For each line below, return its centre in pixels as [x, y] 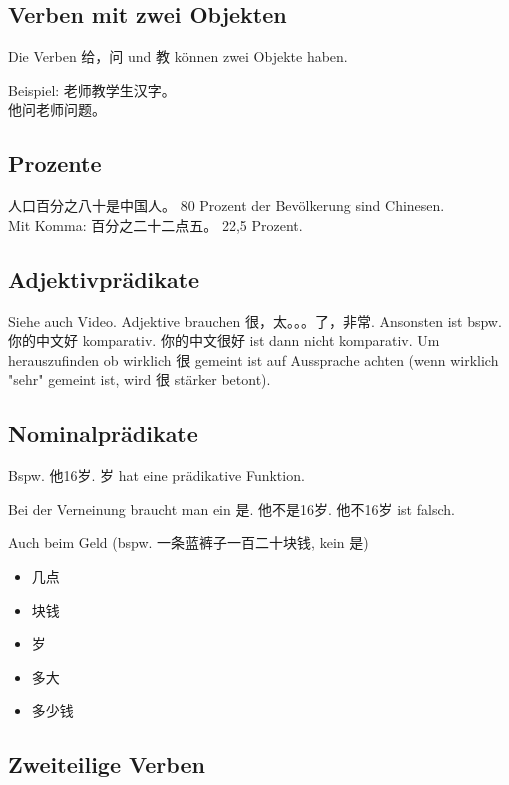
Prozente [55, 163]
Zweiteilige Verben [106, 764]
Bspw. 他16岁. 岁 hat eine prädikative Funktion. [156, 475]
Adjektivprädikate [104, 278]
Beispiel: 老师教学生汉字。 [92, 89]
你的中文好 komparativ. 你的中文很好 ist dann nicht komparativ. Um [224, 340]
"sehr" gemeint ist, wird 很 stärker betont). [139, 379]
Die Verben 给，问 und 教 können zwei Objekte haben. [178, 56]
